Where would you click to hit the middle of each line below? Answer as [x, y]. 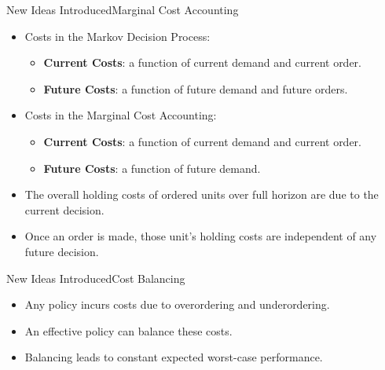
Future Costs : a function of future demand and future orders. [196, 88]
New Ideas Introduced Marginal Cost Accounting [123, 9]
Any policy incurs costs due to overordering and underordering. [177, 304]
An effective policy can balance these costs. [128, 330]
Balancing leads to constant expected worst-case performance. [174, 357]
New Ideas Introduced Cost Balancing [96, 278]
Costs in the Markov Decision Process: [117, 36]
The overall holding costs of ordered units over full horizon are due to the [202, 194]
